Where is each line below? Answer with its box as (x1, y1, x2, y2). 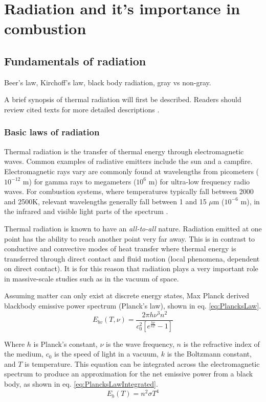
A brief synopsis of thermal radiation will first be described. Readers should (4, 94, 241, 105)
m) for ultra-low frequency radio (148, 176, 250, 186)
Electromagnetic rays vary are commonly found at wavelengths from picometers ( (4, 165, 259, 176)
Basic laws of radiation (4, 126, 100, 138)
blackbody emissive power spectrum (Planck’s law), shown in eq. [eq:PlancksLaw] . (4, 300, 261, 311)
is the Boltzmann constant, (167, 348, 252, 359)
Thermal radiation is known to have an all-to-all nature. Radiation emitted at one (4, 223, 262, 233)
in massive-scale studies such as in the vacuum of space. (4, 273, 179, 283)
